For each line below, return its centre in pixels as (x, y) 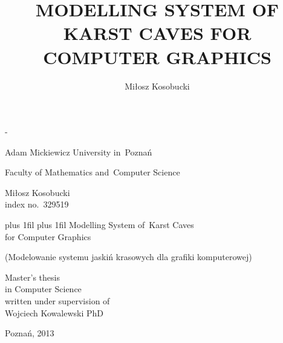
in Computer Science (43, 289)
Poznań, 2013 (30, 333)
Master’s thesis (32, 277)
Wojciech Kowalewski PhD (54, 312)
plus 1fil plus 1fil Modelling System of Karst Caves (99, 225)
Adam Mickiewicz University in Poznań (79, 152)
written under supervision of (57, 301)
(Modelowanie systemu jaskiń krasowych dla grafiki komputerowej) (128, 257)
